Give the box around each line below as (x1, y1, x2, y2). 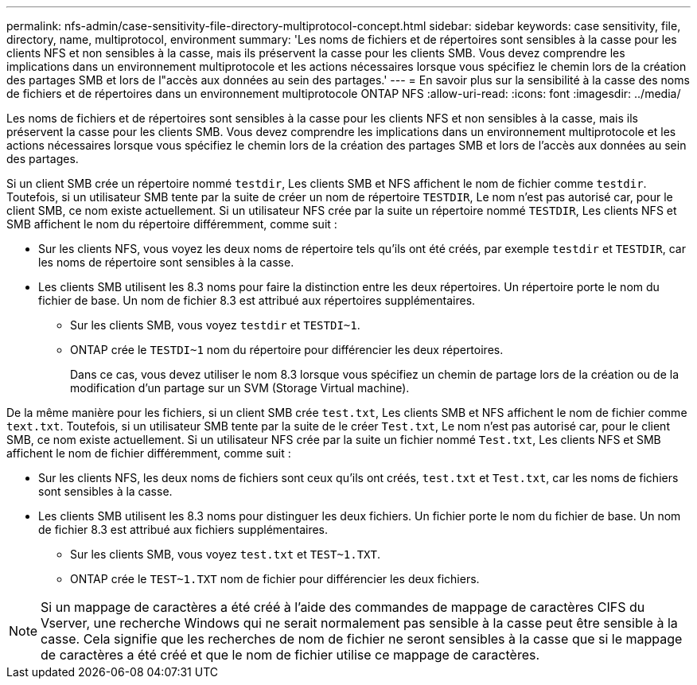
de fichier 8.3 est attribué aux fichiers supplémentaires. (38, 523, 329, 536)
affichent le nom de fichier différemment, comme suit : (6, 446, 291, 460)
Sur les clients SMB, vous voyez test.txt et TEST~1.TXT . (70, 547, 381, 561)
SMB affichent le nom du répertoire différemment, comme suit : (6, 217, 337, 231)
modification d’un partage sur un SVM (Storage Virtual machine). (70, 381, 410, 395)
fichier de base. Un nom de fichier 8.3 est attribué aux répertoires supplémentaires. (38, 294, 476, 307)
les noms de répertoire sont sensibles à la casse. (38, 255, 294, 269)
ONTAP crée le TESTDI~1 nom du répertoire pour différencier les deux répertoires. (70, 343, 504, 356)
